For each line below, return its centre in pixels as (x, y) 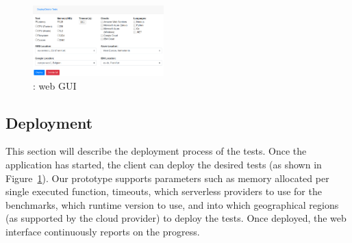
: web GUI (55, 85)
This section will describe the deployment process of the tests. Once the (156, 151)
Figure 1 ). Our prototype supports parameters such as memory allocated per (167, 178)
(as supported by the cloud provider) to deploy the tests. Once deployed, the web (176, 218)
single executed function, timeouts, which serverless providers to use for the (164, 191)
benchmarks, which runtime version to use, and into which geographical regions (172, 204)
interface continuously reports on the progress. (103, 231)
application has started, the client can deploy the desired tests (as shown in (164, 164)
